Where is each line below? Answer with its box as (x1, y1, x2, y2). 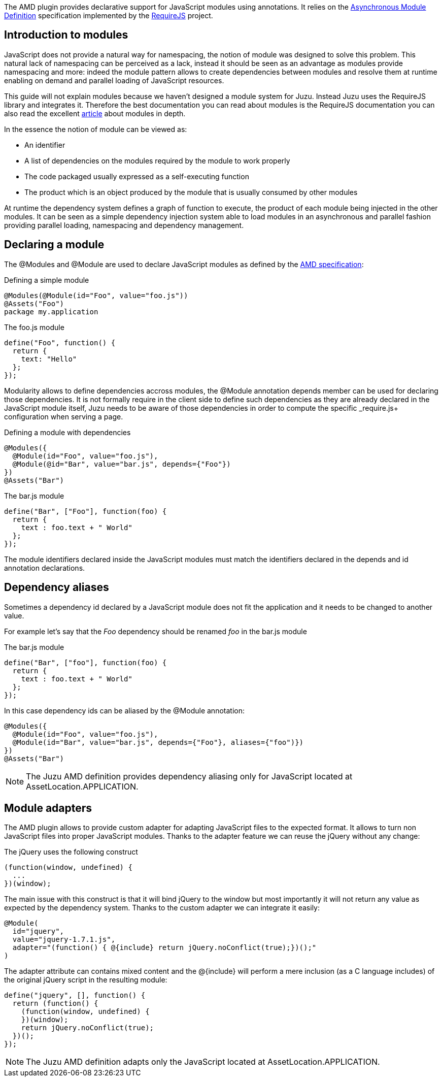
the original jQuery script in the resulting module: (4, 975, 167, 985)
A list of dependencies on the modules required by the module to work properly (24, 156, 290, 165)
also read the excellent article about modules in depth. (4, 109, 186, 118)
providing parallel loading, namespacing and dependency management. (4, 220, 244, 230)
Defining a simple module (4, 275, 89, 284)
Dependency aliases (4, 581, 109, 594)
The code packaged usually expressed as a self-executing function (24, 172, 249, 181)
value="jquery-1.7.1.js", (12, 935, 116, 944)
